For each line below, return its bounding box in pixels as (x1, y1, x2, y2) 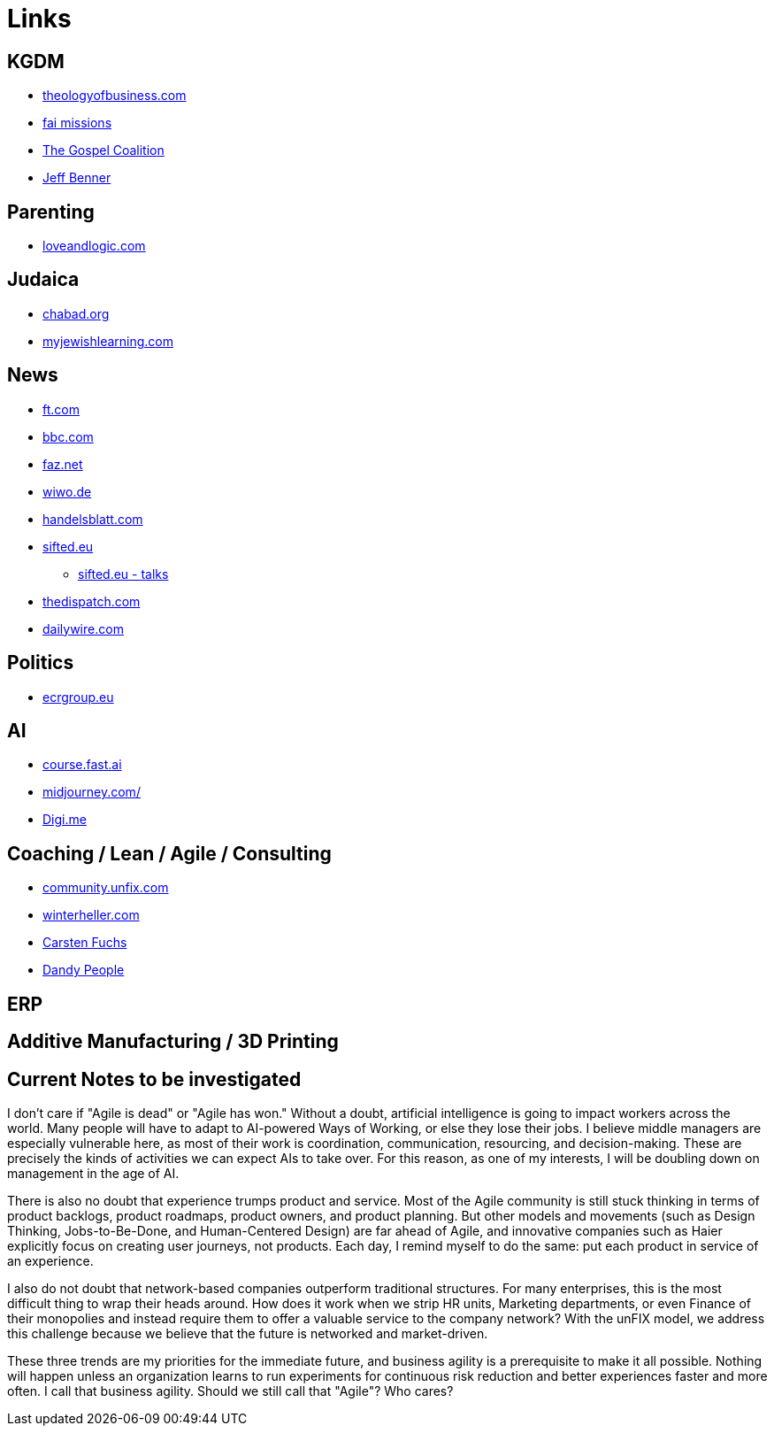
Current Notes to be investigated (7, 1067, 302, 1090)
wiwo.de (42, 483, 92, 499)
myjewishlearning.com (42, 333, 173, 349)
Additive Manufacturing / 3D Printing (7, 1030, 339, 1053)
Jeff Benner (42, 170, 111, 186)
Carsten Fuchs (42, 935, 127, 951)
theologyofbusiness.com (42, 88, 187, 104)
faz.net (42, 456, 83, 472)
